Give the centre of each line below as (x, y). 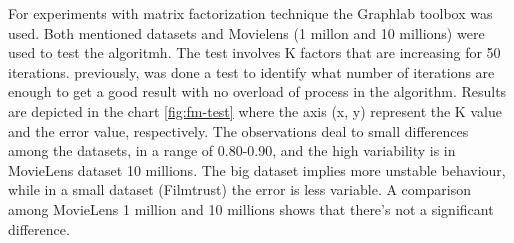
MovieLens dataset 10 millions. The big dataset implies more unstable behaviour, (257, 169)
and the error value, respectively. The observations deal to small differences (238, 130)
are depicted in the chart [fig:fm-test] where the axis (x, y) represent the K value (255, 110)
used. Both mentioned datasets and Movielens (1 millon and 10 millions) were (246, 32)
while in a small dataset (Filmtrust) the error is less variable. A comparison (239, 189)
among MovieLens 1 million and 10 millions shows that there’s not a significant (251, 208)
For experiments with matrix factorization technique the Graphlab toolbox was (250, 13)
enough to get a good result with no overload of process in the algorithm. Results (257, 91)
